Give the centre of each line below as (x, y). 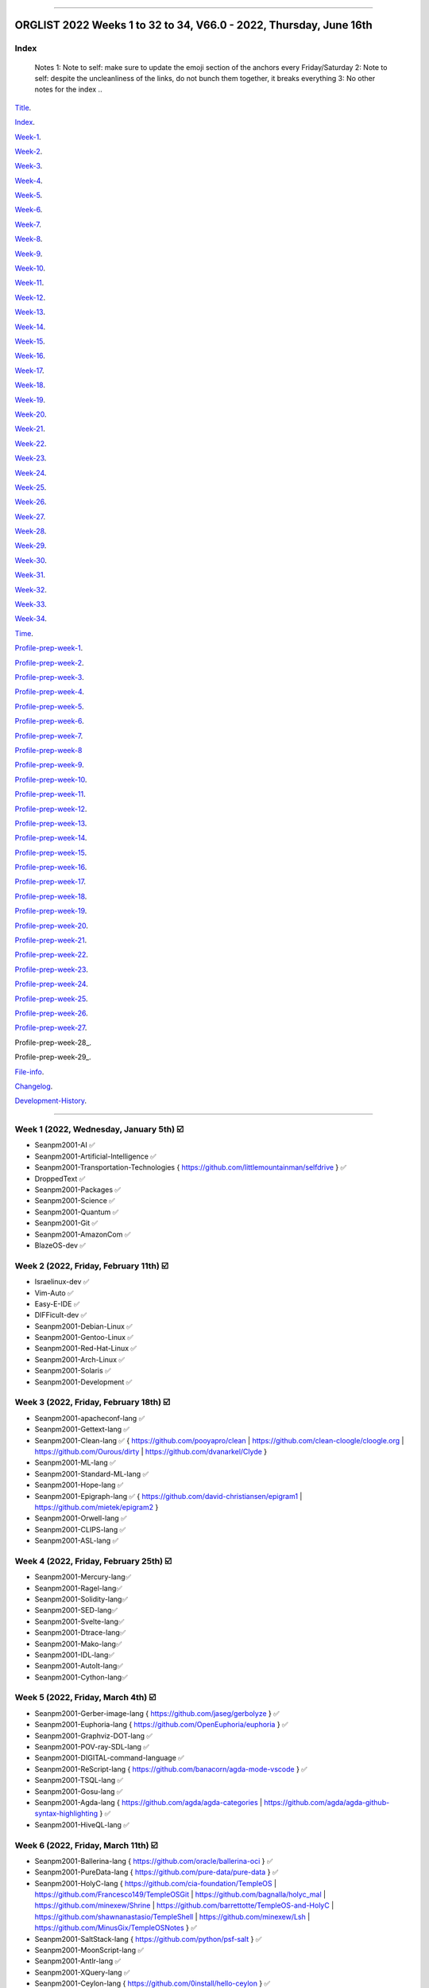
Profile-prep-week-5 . (49, 706)
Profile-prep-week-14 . (51, 838)
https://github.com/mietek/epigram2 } (97, 1507)
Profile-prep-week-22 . (52, 955)
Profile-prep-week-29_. (53, 1057)
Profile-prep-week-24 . (52, 984)
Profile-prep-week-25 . (51, 999)
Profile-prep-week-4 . (50, 692)
